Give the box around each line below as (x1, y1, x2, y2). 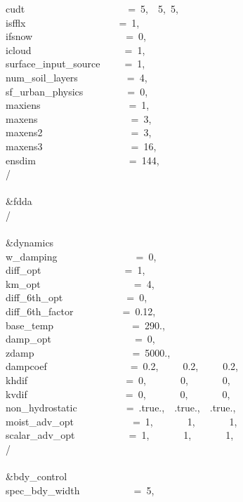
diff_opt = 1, (6, 263, 145, 277)
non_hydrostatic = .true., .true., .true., (6, 400, 236, 415)
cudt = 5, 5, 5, (6, 1, 178, 15)
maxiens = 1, (6, 98, 150, 112)
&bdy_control (6, 469, 67, 484)
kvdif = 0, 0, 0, (6, 386, 230, 401)
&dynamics (6, 235, 54, 250)
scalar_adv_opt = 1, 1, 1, (6, 428, 234, 442)
